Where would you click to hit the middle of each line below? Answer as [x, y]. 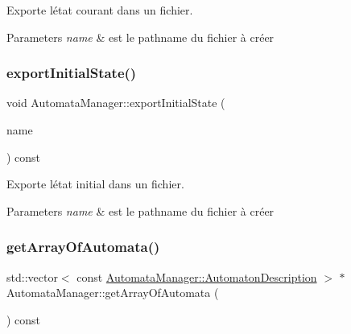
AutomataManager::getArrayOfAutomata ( [113, 293]
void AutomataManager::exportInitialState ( [116, 103]
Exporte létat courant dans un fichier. [100, 10]
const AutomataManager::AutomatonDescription [197, 276]
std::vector [32, 276]
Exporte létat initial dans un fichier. [95, 184]
